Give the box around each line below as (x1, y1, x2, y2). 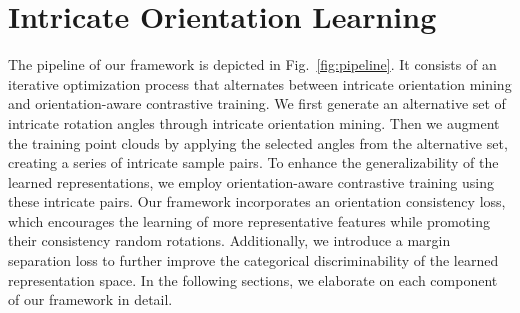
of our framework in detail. (8, 289, 173, 310)
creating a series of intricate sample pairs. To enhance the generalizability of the (8, 152, 499, 173)
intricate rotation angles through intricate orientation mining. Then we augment (8, 112, 500, 133)
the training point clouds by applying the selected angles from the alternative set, (8, 132, 508, 153)
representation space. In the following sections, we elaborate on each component (8, 269, 498, 290)
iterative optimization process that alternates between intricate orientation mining (8, 73, 512, 94)
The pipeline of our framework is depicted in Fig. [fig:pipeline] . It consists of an (8, 54, 497, 75)
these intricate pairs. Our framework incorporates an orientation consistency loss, (8, 191, 506, 212)
